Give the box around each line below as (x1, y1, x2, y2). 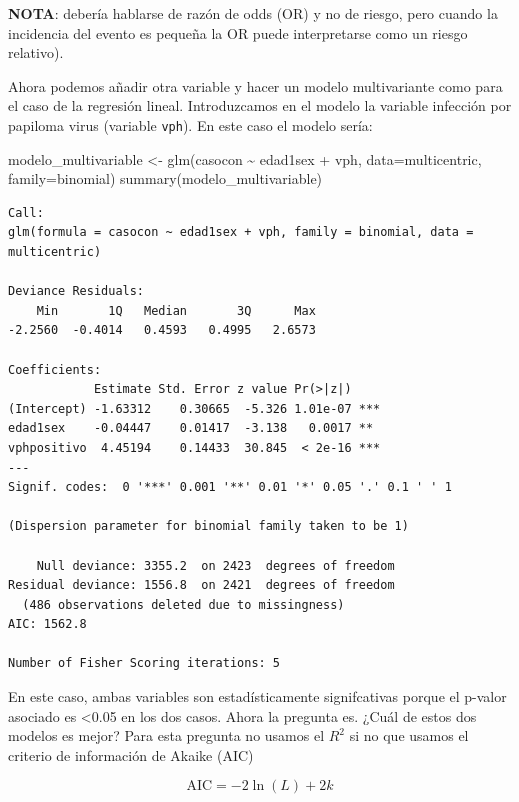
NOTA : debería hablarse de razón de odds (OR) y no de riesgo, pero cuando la (8, 3, 498, 23)
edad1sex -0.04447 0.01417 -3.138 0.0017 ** (8, 421, 374, 436)
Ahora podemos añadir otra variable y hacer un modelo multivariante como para (8, 75, 503, 96)
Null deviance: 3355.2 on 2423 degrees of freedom (36, 558, 395, 573)
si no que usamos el (349, 725, 469, 746)
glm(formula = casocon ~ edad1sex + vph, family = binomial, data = (8, 225, 474, 240)
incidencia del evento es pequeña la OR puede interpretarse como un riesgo (8, 22, 468, 43)
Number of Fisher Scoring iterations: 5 (8, 656, 281, 671)
